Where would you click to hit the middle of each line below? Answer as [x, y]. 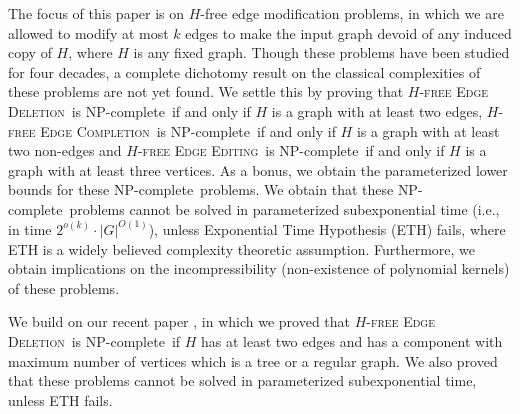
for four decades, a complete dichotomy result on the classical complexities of [244, 71]
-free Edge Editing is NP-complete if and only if [291, 150]
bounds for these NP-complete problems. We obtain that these [201, 189]
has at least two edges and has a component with [352, 340]
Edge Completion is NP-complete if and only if [188, 130]
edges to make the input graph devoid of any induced [348, 32]
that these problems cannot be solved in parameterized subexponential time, [242, 380]
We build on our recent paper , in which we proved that [179, 321]
